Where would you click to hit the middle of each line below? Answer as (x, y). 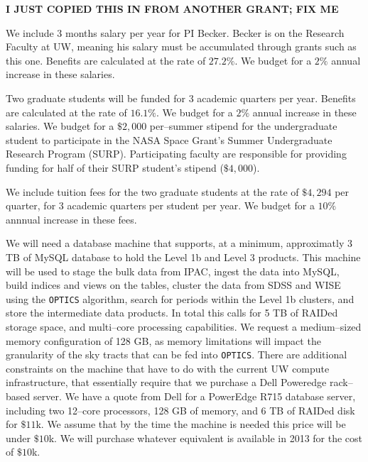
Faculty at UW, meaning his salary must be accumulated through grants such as (181, 46)
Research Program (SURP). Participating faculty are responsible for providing (176, 154)
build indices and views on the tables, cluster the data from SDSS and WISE (173, 285)
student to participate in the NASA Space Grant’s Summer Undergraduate (169, 139)
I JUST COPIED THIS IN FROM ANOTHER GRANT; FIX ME (172, 9)
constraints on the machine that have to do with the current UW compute (168, 368)
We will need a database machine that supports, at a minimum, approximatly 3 (179, 243)
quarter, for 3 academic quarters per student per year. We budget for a (160, 205)
